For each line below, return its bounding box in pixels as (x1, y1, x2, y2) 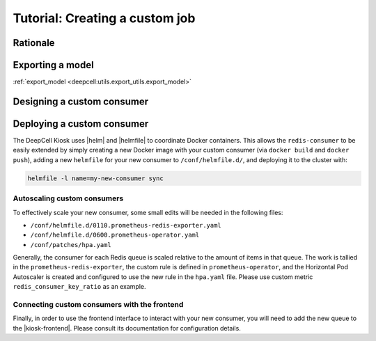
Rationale (13, 37, 55, 49)
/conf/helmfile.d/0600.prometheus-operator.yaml (30, 231, 200, 239)
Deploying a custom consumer (13, 118, 149, 129)
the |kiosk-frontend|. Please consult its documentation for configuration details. (13, 324, 242, 332)
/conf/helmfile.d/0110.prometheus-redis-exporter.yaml (30, 221, 222, 229)
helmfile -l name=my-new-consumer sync (27, 174, 164, 182)
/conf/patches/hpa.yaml (30, 241, 111, 248)
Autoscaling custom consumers (13, 193, 124, 203)
